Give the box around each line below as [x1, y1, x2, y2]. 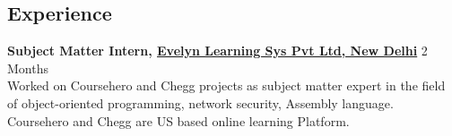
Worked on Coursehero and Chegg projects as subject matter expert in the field [7, 76, 446, 95]
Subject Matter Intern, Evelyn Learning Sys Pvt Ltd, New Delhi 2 [7, 41, 428, 60]
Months [7, 58, 48, 77]
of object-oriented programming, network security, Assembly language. [7, 93, 394, 112]
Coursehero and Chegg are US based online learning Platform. [7, 111, 350, 130]
